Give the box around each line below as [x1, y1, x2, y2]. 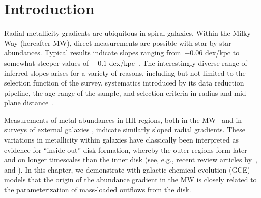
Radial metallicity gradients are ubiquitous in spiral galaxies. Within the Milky [4, 27, 251, 38]
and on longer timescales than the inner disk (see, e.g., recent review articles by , [4, 154, 257, 165]
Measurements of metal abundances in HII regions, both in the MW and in [4, 114, 242, 125]
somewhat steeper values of [4, 57, 89, 68]
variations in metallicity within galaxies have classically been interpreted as [4, 134, 239, 145]
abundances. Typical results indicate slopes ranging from [4, 47, 181, 58]
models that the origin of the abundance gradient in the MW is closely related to [4, 174, 257, 185]
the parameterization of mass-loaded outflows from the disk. [4, 184, 191, 195]
